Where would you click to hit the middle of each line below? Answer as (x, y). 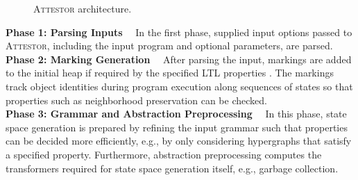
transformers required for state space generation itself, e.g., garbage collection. (172, 168)
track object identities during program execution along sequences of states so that (179, 86)
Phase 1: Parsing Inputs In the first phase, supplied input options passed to (179, 32)
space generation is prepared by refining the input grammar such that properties (177, 127)
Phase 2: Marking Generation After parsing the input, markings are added (179, 59)
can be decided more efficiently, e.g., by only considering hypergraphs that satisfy (179, 141)
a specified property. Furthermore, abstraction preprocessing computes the (164, 154)
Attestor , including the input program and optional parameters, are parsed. (169, 46)
